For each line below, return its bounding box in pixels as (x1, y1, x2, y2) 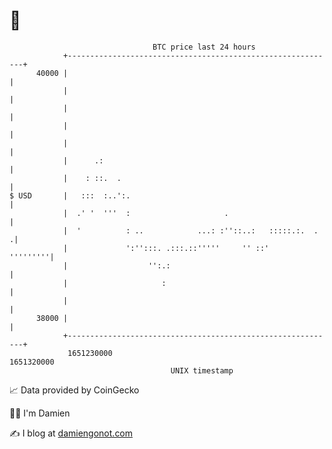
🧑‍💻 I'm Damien (9, 407, 71, 419)
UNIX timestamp (170, 365, 234, 376)
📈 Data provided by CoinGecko (9, 384, 140, 396)
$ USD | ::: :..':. (9, 190, 131, 201)
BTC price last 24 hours (152, 42, 256, 52)
